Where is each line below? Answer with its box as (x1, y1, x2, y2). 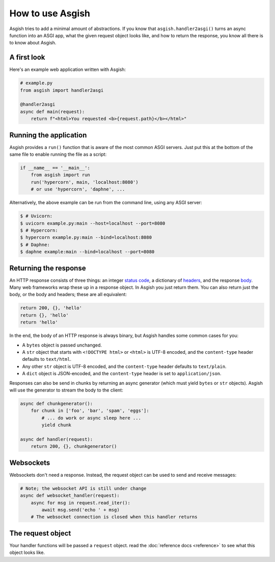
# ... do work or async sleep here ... (41, 415, 141, 421)
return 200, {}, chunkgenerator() (31, 444, 117, 449)
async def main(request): (20, 109, 85, 114)
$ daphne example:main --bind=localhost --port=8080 (20, 249, 155, 255)
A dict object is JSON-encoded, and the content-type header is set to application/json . (22, 371, 222, 377)
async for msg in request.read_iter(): (31, 500, 131, 505)
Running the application (9, 131, 87, 139)
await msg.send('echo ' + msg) (41, 507, 120, 512)
